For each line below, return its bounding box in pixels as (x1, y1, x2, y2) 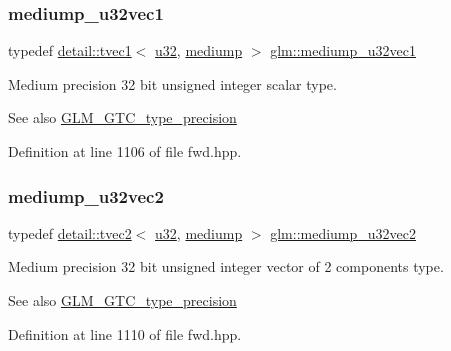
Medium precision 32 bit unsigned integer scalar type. (8, 73, 337, 94)
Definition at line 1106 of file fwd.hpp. (8, 141, 242, 161)
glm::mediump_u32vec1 (270, 40, 417, 61)
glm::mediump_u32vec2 (270, 222, 417, 243)
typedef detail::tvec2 (8, 222, 132, 243)
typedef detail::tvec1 (8, 40, 132, 61)
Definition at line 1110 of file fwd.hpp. (8, 323, 242, 344)
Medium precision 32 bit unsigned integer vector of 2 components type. (8, 256, 444, 277)
